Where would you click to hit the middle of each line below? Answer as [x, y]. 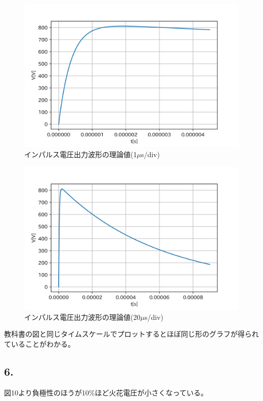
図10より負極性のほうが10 [47, 392]
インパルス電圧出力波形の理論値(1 [81, 154]
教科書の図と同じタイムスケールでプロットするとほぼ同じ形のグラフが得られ [131, 334]
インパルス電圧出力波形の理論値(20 [82, 317]
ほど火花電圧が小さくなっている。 [151, 392]
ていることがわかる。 [39, 343]
